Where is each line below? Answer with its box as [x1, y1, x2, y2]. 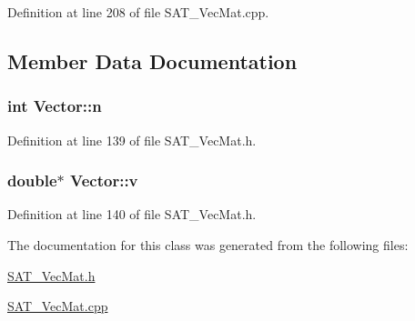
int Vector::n [7, 95, 102, 117]
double [7, 169, 57, 192]
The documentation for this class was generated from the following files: [7, 236, 409, 254]
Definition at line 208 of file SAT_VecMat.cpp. [7, 3, 269, 21]
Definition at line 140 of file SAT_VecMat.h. [7, 205, 257, 224]
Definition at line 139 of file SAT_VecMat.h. [7, 130, 257, 149]
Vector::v [70, 169, 138, 192]
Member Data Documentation [7, 46, 298, 75]
